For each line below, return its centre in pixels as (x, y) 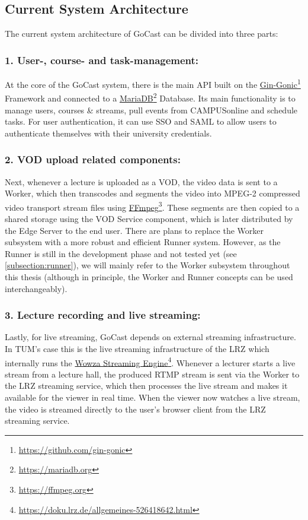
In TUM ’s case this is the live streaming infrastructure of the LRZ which (137, 348)
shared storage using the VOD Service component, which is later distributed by (149, 218)
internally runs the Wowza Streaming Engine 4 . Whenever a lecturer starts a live (150, 362)
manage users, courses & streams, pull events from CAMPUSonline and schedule (151, 110)
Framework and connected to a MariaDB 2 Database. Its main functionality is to (150, 97)
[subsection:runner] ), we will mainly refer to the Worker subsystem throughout (147, 265)
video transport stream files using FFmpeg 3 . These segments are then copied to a (152, 206)
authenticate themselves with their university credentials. (108, 133)
